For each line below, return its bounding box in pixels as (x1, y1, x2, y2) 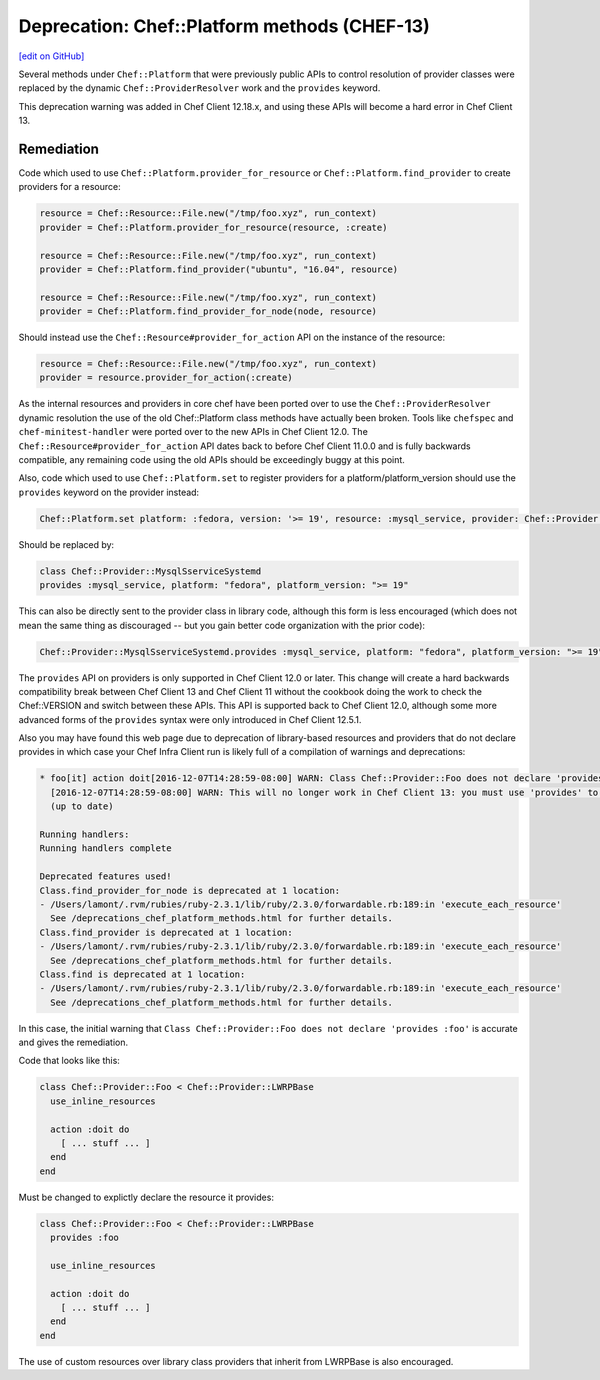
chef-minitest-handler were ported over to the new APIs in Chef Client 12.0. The (18, 426, 369, 438)
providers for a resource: (18, 181, 121, 193)
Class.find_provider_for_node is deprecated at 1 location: (39, 885, 341, 896)
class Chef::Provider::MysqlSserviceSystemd (39, 565, 262, 577)
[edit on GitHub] (18, 50, 85, 62)
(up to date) (50, 801, 114, 812)
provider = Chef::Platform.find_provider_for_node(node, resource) (39, 306, 378, 317)
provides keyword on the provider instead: (18, 486, 200, 498)
